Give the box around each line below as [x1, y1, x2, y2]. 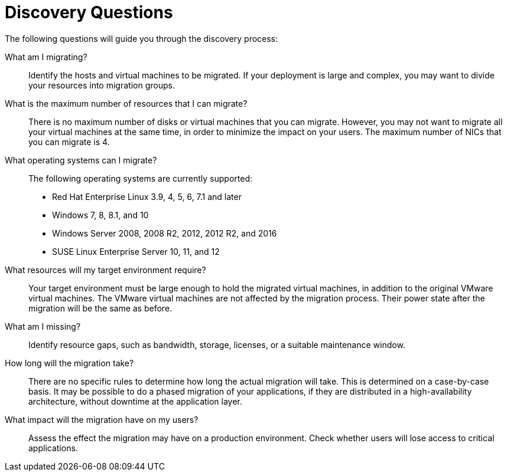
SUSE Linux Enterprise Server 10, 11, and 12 [52, 246, 220, 257]
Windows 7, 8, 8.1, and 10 [52, 209, 149, 220]
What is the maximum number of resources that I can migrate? [5, 98, 248, 109]
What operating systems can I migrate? [5, 155, 157, 165]
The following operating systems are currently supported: [28, 173, 253, 183]
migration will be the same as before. [28, 303, 173, 313]
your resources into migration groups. [28, 80, 175, 90]
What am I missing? [5, 321, 81, 331]
